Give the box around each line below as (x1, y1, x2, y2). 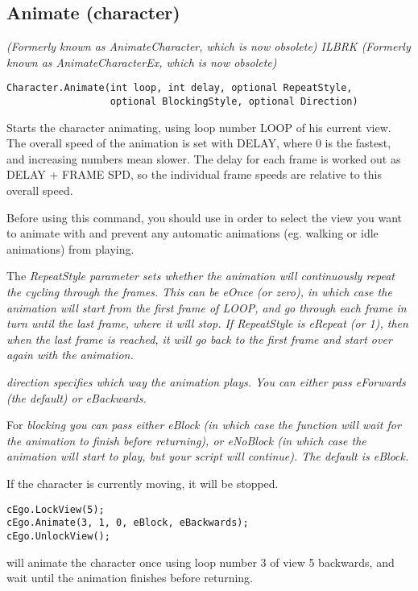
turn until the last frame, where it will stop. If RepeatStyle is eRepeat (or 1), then (6, 315, 408, 332)
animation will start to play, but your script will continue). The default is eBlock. (6, 448, 409, 465)
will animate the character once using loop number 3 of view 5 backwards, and (6, 553, 395, 570)
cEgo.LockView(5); (6, 503, 105, 515)
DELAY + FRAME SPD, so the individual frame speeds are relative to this (6, 166, 382, 183)
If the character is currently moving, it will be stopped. (6, 474, 279, 491)
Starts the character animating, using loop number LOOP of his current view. (6, 118, 391, 135)
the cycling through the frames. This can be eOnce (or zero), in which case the (6, 283, 392, 300)
